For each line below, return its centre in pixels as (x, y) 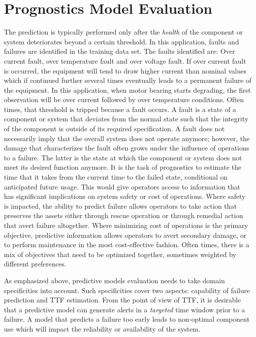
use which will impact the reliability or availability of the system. (102, 328)
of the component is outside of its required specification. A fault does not (114, 129)
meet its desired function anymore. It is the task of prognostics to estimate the (123, 167)
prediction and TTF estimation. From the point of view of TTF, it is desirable (123, 300)
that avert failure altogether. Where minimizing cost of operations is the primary (126, 225)
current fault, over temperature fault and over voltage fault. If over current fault (125, 60)
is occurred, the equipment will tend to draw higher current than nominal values (125, 70)
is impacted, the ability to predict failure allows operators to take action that (120, 206)
